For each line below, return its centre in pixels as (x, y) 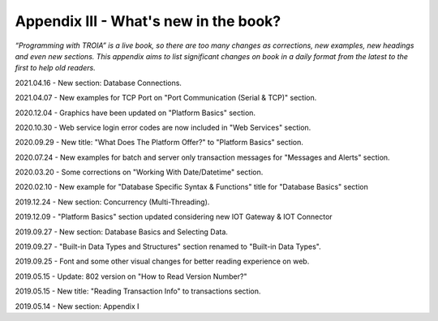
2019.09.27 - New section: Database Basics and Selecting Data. (122, 232)
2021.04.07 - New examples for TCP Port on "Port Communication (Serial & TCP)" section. (166, 98)
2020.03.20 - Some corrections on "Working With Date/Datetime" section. (139, 172)
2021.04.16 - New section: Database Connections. (99, 83)
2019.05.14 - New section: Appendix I (77, 306)
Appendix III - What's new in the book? (148, 21)
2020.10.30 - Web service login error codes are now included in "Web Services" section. (163, 127)
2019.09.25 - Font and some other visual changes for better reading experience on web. (162, 261)
